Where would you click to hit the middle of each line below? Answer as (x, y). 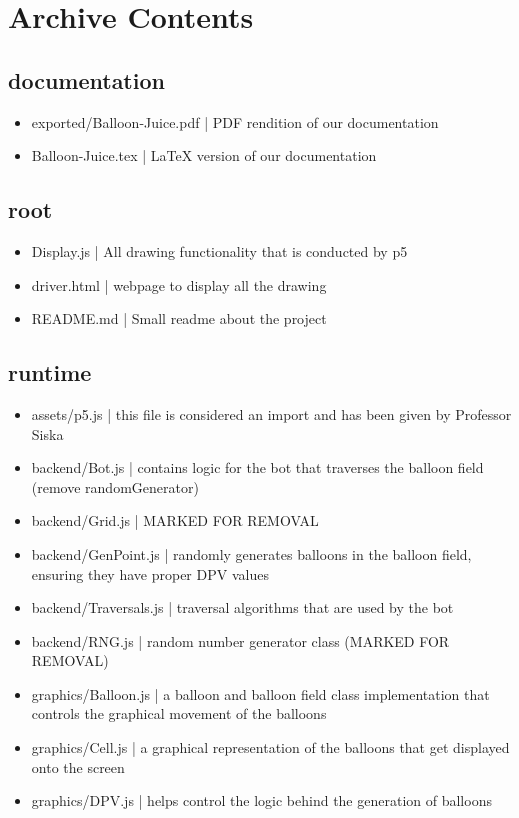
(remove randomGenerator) (115, 486)
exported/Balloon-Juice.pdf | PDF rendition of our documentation (235, 121)
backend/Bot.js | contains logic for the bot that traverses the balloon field (257, 467)
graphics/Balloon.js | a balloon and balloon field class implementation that (260, 693)
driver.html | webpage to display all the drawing (179, 284)
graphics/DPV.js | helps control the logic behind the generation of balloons (261, 800)
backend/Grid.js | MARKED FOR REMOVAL (175, 520)
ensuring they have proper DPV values (150, 573)
